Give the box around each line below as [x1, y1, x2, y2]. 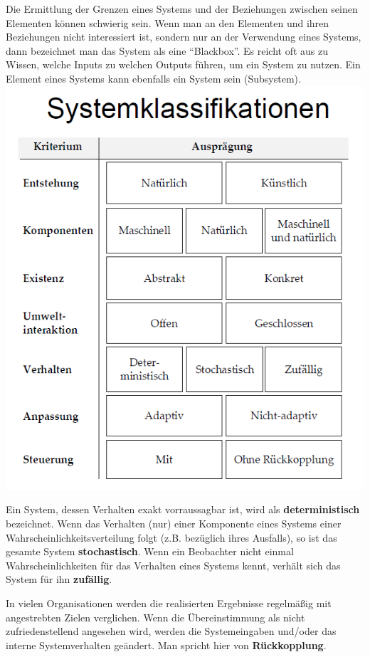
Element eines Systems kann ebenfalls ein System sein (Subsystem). [6, 70, 301, 85]
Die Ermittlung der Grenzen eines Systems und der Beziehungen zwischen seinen [6, 1, 358, 16]
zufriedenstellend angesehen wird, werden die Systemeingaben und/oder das [6, 624, 337, 638]
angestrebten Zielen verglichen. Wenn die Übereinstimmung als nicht [6, 609, 305, 624]
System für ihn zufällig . [6, 572, 112, 587]
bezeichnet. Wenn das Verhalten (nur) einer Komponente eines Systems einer [6, 515, 342, 530]
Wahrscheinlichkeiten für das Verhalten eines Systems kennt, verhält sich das [6, 557, 341, 572]
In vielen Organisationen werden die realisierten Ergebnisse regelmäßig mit [6, 595, 332, 610]
